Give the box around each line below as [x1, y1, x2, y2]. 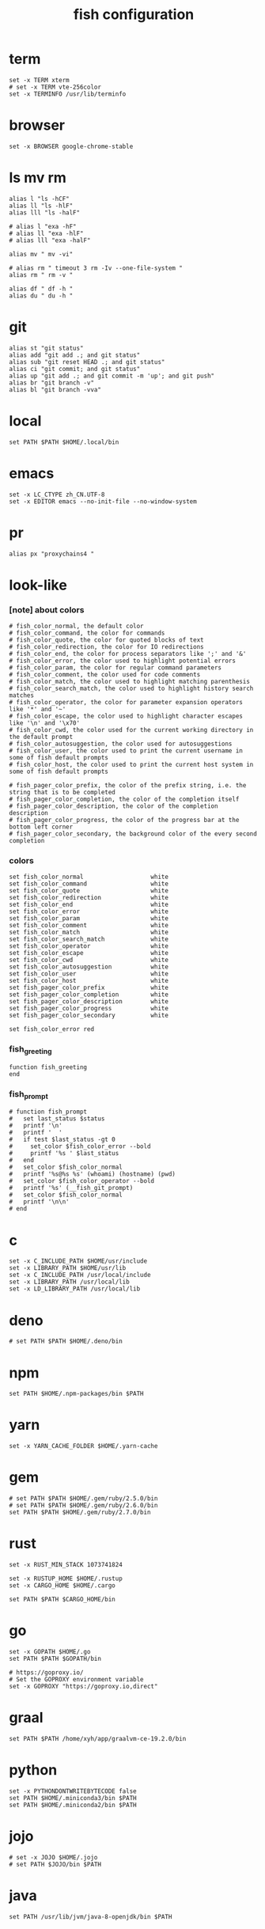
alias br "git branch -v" [9, 378, 94, 387]
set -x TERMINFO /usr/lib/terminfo [9, 89, 127, 98]
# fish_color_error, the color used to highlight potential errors [9, 657, 237, 665]
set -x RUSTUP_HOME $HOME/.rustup [9, 1575, 123, 1583]
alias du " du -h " [9, 291, 74, 300]
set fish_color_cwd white [9, 956, 169, 964]
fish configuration [73, 6, 195, 24]
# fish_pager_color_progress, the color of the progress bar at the [9, 817, 240, 824]
